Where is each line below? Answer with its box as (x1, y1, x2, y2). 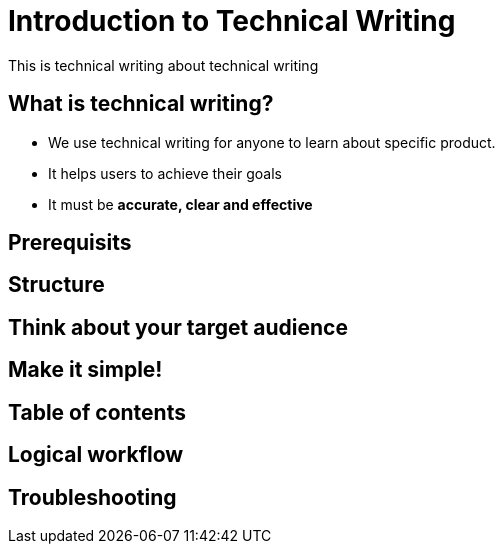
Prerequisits (8, 230, 132, 256)
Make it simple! (8, 357, 163, 383)
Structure (8, 272, 105, 298)
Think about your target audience (8, 314, 348, 340)
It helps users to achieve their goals (48, 164, 282, 182)
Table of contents (8, 399, 186, 425)
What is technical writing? (8, 91, 274, 117)
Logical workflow (8, 442, 184, 468)
